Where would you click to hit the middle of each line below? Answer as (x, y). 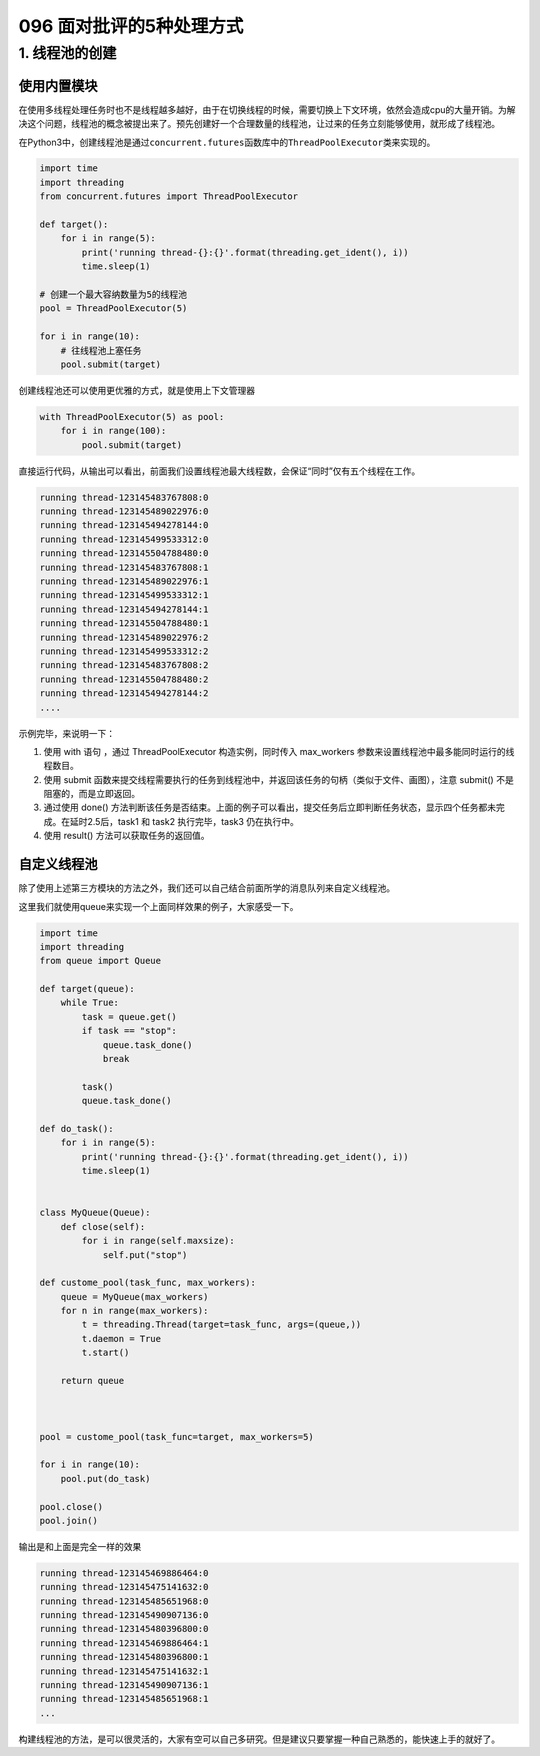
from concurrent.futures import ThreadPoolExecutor (169, 196)
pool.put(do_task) (105, 1478)
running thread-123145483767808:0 (124, 497)
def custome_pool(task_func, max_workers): (148, 1283)
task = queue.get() (129, 1016)
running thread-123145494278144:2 (124, 693)
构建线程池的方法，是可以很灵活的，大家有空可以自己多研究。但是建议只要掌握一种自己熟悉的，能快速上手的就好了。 (259, 1739)
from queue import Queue (100, 961)
